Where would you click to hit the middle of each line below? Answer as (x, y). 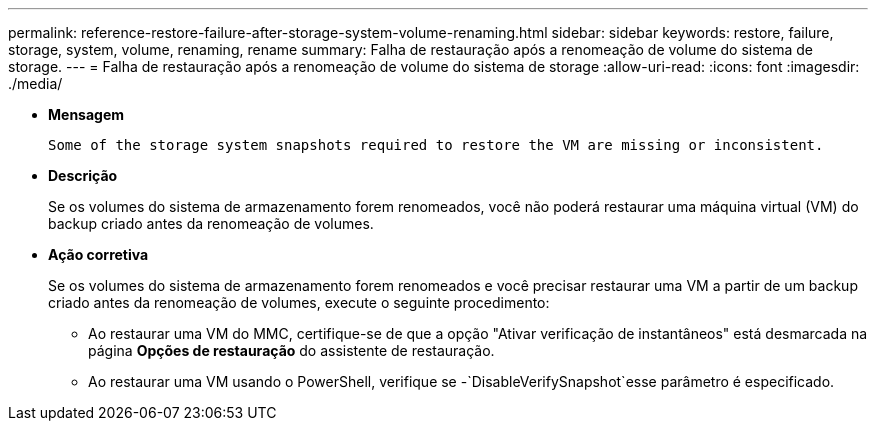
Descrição (83, 175)
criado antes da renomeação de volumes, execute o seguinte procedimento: (299, 302)
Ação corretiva (98, 254)
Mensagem (86, 114)
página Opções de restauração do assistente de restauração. (291, 350)
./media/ (35, 83)
